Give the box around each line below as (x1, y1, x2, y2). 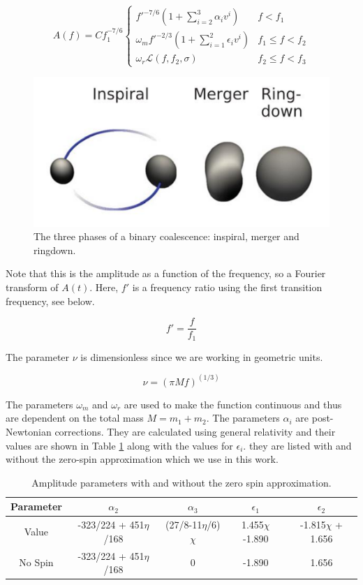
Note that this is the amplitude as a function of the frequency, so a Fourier (6, 266, 326, 281)
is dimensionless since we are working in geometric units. (80, 349, 323, 364)
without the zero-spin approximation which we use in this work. (6, 452, 279, 466)
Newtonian (6, 424, 52, 438)
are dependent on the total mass (6, 410, 144, 425)
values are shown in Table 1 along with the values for (6, 438, 233, 452)
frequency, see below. (6, 293, 95, 308)
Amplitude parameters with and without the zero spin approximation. (31, 475, 332, 489)
